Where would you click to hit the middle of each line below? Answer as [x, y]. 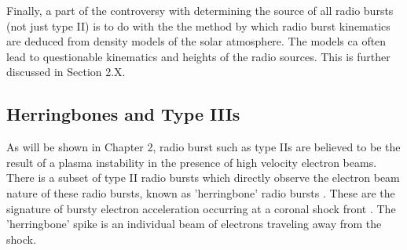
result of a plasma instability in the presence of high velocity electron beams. [192, 162]
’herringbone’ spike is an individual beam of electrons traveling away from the [194, 224]
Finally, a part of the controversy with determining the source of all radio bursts [200, 10]
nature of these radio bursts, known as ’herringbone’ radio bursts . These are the [201, 192]
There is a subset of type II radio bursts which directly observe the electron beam [203, 178]
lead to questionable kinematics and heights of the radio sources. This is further [198, 56]
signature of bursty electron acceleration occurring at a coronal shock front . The [201, 208]
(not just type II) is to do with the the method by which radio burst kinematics [198, 25]
